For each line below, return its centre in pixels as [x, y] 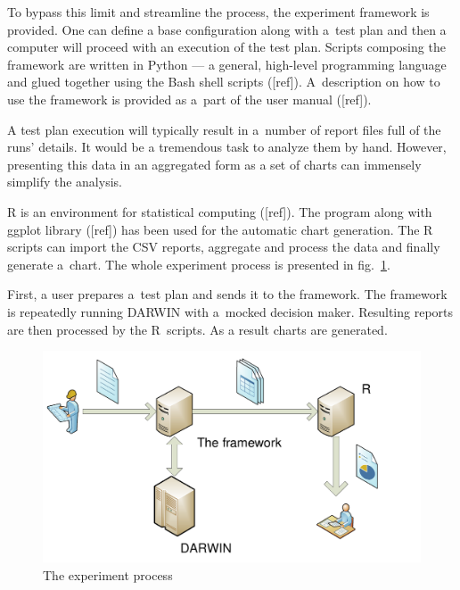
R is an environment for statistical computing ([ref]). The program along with [220, 211]
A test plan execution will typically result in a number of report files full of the [224, 129]
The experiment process [108, 574]
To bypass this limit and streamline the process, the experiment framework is [218, 12]
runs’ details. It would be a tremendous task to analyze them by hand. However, [227, 147]
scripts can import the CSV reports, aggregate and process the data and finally [224, 247]
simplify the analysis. [65, 182]
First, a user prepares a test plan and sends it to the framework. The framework [227, 294]
